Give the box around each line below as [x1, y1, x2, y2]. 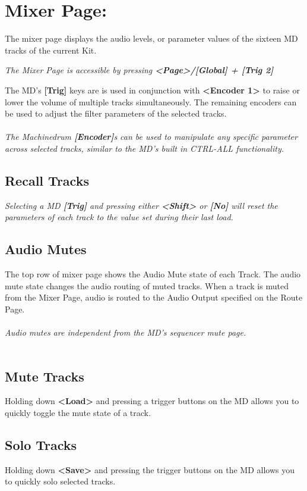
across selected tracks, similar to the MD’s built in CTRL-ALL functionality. [5, 142, 284, 154]
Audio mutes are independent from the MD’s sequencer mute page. [5, 326, 246, 339]
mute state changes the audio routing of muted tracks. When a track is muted [5, 279, 289, 292]
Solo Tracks [5, 436, 77, 454]
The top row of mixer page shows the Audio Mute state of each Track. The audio [5, 268, 301, 280]
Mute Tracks [5, 367, 84, 385]
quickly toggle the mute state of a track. [5, 406, 151, 419]
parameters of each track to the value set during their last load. [5, 211, 233, 223]
